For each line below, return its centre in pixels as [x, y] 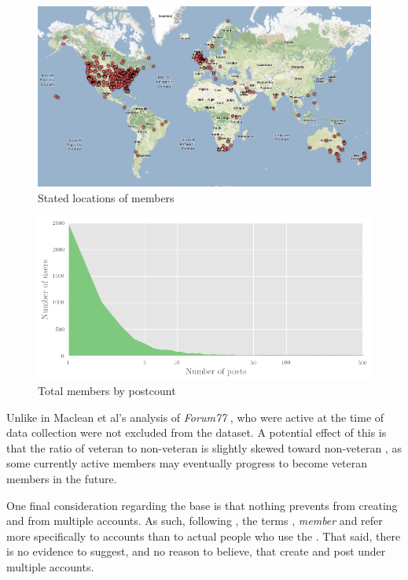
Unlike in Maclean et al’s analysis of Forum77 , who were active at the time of [195, 417]
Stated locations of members [106, 197]
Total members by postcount [107, 391]
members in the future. [62, 479]
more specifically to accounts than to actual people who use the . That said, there [204, 536]
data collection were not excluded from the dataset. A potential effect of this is [197, 432]
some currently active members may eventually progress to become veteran [187, 463]
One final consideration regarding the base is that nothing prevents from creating [202, 505]
